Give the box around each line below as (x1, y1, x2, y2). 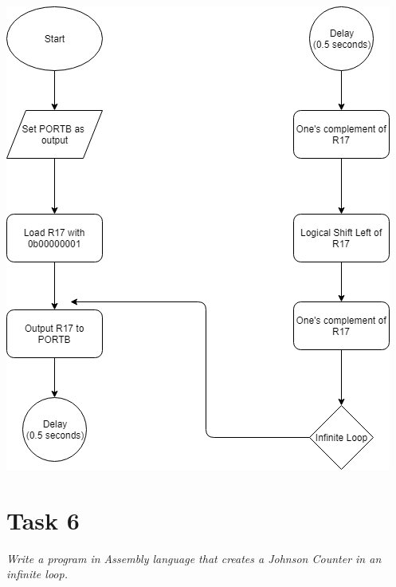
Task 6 (6, 503, 80, 536)
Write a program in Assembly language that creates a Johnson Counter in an (6, 550, 382, 566)
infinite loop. (6, 565, 68, 582)
